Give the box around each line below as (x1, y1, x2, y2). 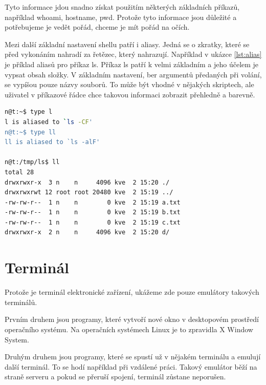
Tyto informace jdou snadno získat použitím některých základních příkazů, (5, 2, 240, 12)
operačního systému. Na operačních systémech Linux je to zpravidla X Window (5, 323, 253, 334)
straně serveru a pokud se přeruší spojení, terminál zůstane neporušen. (5, 371, 226, 382)
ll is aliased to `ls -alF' (5, 138, 100, 146)
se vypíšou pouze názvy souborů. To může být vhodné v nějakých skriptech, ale (5, 79, 254, 90)
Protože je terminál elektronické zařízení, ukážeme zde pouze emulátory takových (5, 287, 259, 297)
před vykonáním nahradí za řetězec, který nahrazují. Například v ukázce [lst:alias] (5, 49, 262, 59)
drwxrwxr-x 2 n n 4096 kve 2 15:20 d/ (5, 229, 170, 236)
